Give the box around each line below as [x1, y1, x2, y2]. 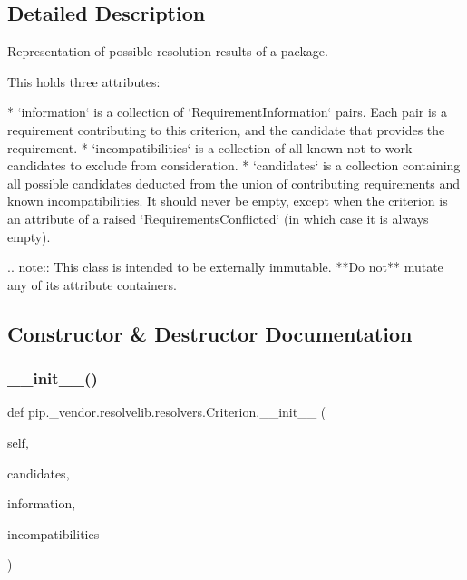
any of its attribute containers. [7, 275, 177, 294]
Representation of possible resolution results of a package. [7, 42, 328, 61]
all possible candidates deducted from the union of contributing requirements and [7, 173, 461, 192]
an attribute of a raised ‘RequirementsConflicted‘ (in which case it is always [7, 208, 429, 227]
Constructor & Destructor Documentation [7, 319, 413, 347]
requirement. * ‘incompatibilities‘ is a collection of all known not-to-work [7, 138, 413, 157]
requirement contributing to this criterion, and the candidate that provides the [7, 120, 445, 139]
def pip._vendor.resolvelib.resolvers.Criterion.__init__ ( [7, 402, 326, 421]
